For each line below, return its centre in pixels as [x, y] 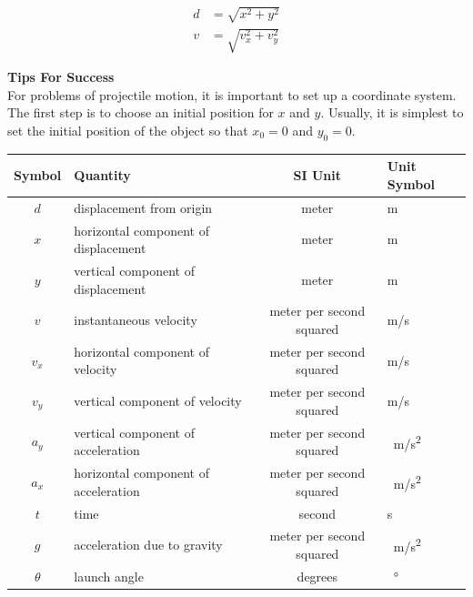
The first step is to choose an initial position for [141, 112]
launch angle [109, 576]
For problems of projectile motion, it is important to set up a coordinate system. [232, 94]
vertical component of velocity [158, 401]
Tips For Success [61, 77]
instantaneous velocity [136, 320]
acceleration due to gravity [148, 545]
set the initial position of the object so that [128, 130]
